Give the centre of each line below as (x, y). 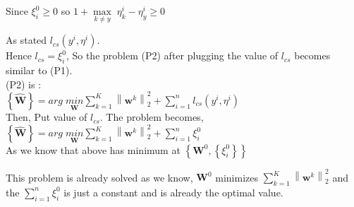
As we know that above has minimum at (93, 149)
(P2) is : (24, 84)
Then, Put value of (47, 117)
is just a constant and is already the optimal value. (173, 192)
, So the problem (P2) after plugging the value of (172, 55)
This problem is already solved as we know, (99, 177)
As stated (26, 40)
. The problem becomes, (152, 117)
